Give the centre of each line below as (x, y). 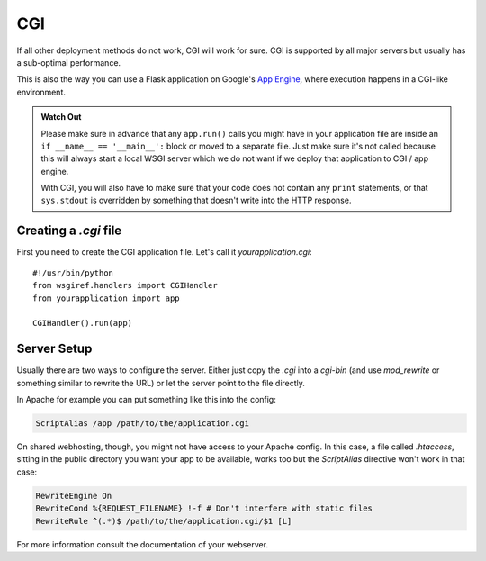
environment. (41, 92)
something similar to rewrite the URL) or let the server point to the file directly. (161, 383)
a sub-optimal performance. (69, 62)
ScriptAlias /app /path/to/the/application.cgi (142, 423)
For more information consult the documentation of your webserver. (143, 544)
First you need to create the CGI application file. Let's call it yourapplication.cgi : (164, 252)
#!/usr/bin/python (73, 273)
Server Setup (54, 349)
